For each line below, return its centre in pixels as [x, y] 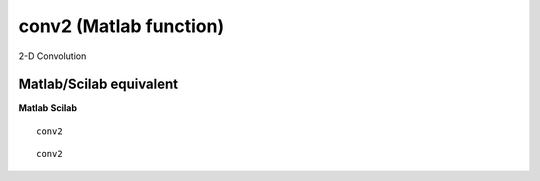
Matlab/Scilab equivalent [98, 84]
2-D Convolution [52, 56]
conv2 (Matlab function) [121, 26]
